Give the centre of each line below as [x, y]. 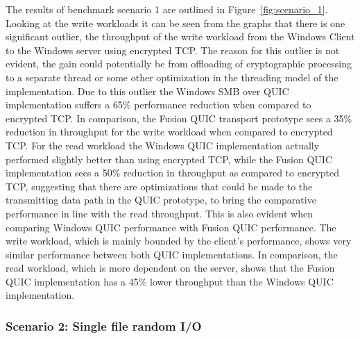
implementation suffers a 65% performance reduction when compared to [158, 105]
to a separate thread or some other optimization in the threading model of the [172, 77]
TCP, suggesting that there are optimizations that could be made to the [159, 186]
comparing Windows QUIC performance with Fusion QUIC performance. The [171, 227]
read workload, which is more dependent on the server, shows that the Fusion [170, 268]
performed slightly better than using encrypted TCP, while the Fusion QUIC [169, 159]
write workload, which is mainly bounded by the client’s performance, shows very [179, 241]
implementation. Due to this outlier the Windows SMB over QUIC [147, 91]
